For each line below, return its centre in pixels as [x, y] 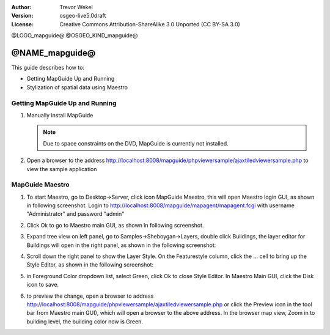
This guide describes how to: [48, 68]
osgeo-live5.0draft [83, 16]
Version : [22, 16]
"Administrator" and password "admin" [75, 214]
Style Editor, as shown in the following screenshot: [90, 265]
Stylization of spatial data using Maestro [77, 87]
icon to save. [43, 285]
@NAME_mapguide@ [53, 53]
